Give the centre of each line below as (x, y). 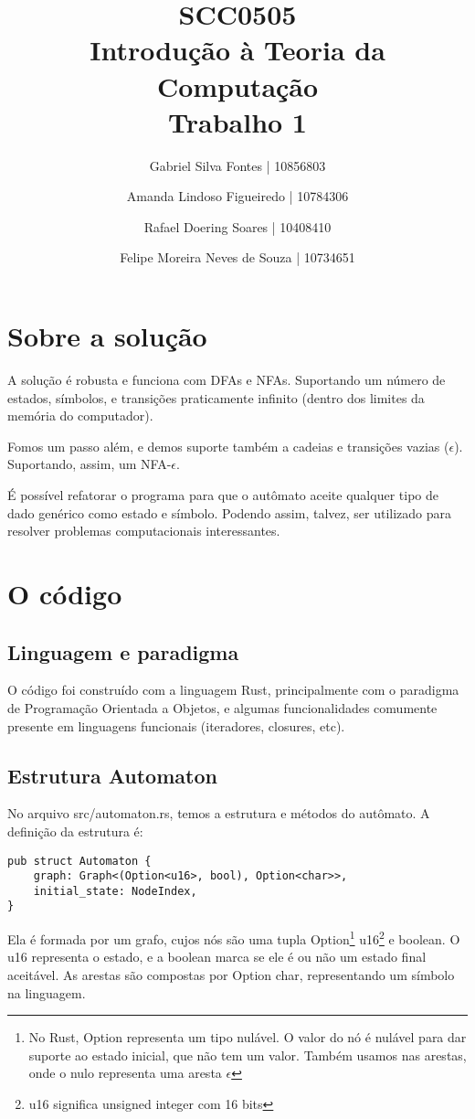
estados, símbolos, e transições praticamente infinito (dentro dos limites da (216, 397)
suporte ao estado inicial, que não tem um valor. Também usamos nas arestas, (248, 1055)
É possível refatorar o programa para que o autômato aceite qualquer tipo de (223, 494)
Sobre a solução (107, 336)
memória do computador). (80, 416)
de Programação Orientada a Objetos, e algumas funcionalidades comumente (222, 707)
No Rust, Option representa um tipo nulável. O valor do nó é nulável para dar (248, 1037)
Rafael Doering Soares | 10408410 (237, 226)
